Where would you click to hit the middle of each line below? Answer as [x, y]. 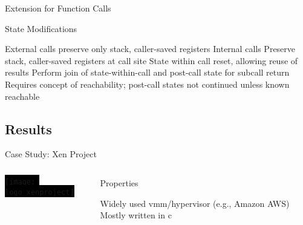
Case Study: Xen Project [51, 154]
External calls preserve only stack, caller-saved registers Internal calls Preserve [150, 49]
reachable [22, 96]
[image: [20, 182]
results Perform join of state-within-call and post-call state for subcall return [147, 72]
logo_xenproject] [40, 192]
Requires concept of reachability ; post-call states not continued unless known [147, 84]
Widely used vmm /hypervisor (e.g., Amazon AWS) [195, 203]
